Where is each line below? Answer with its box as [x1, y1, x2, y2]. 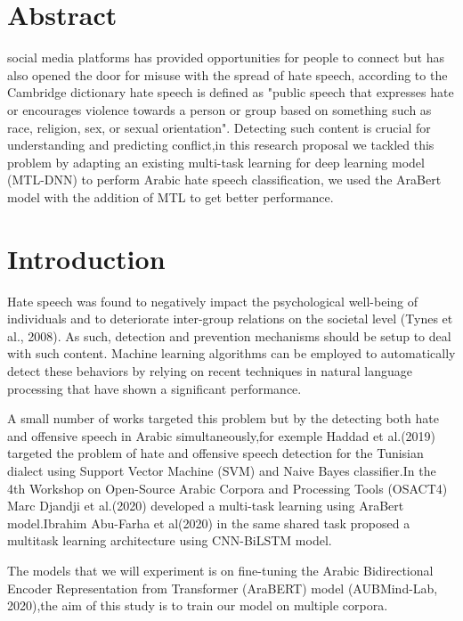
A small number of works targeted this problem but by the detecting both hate [7, 409, 439, 428]
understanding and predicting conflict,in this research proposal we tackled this [7, 135, 435, 154]
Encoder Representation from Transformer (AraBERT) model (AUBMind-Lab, [7, 578, 438, 597]
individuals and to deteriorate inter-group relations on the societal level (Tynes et [7, 309, 453, 328]
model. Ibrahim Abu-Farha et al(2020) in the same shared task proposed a [7, 513, 410, 532]
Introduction [7, 240, 166, 276]
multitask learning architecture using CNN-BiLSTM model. [7, 531, 332, 550]
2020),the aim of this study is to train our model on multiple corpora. [7, 596, 388, 615]
